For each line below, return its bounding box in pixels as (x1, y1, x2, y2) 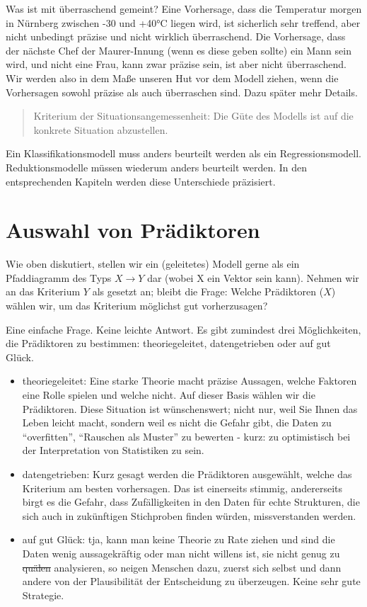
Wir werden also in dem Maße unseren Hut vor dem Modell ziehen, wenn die (6, 70, 339, 85)
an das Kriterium (6, 284, 81, 299)
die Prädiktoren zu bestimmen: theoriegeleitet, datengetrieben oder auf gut (6, 336, 331, 351)
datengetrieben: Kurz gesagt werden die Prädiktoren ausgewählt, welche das (22, 466, 352, 481)
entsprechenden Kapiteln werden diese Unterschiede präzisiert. (6, 174, 276, 188)
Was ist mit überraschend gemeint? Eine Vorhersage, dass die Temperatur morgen (6, 1, 362, 16)
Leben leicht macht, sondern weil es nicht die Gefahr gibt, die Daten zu (22, 415, 332, 430)
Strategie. (22, 587, 64, 602)
